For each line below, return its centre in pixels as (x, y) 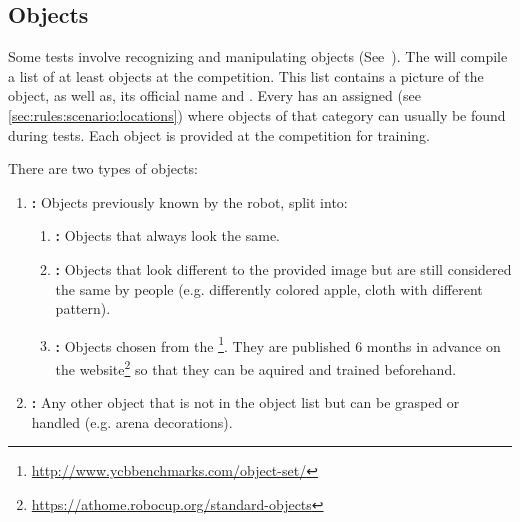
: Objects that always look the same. (167, 235)
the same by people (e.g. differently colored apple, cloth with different (269, 288)
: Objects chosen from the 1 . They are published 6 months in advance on (278, 344)
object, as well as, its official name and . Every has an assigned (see (214, 95)
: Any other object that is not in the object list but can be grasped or (245, 402)
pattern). (83, 308)
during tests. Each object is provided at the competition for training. (219, 134)
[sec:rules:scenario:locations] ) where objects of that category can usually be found (257, 114)
